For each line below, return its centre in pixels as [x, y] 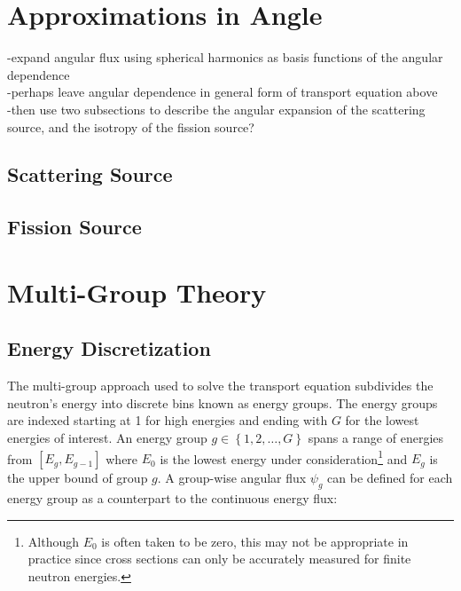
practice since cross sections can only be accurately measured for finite [219, 559]
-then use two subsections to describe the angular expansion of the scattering [216, 109]
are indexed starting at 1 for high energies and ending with [168, 420]
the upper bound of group [78, 478]
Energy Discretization [109, 348]
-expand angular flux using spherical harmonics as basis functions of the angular [225, 57]
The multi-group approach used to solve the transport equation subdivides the [220, 386]
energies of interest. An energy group [107, 438]
